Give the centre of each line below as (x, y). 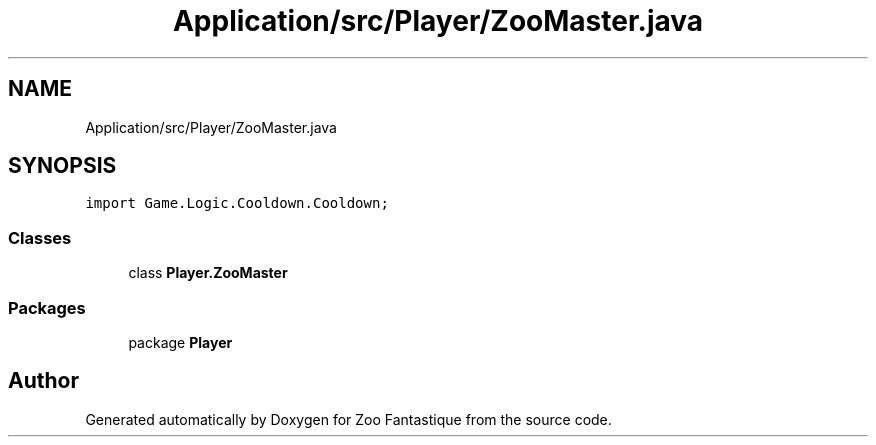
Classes (40, 237)
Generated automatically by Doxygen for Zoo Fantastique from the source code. (348, 419)
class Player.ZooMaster (208, 273)
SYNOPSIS (62, 166)
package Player (180, 342)
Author (43, 381)
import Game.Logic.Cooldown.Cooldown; (237, 203)
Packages (47, 307)
